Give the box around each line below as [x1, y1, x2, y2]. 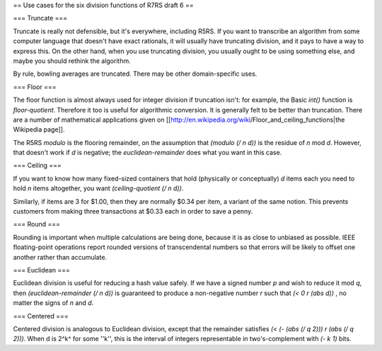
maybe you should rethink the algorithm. [13, 57, 131, 65]
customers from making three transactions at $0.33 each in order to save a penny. [13, 207, 253, 216]
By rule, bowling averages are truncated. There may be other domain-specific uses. [13, 69, 257, 78]
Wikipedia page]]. [13, 125, 65, 134]
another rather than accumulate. [13, 253, 108, 261]
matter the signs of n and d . [13, 299, 94, 307]
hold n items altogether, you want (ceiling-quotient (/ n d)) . [13, 184, 184, 192]
